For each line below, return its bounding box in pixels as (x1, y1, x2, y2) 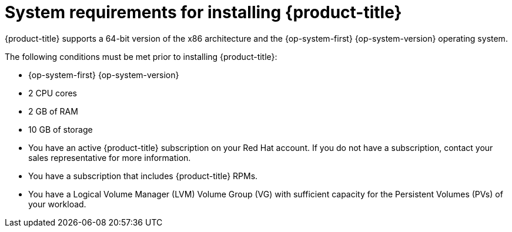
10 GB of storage (28, 124, 93, 135)
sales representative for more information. (28, 152, 191, 163)
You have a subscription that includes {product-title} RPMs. (28, 170, 258, 181)
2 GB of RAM (28, 106, 78, 116)
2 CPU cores (28, 88, 77, 98)
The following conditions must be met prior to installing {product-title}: (5, 51, 277, 62)
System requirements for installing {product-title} (5, 2, 402, 22)
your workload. (28, 199, 86, 209)
